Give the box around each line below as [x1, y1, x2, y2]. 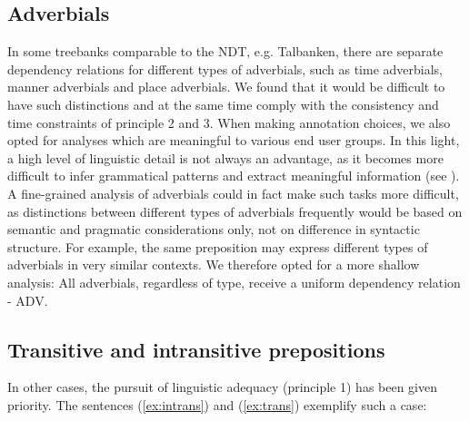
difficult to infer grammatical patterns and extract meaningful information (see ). [7, 166, 460, 185]
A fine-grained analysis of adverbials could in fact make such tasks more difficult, [7, 183, 459, 202]
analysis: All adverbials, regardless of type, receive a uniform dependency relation [7, 272, 461, 291]
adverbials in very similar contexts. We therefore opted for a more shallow [7, 255, 420, 274]
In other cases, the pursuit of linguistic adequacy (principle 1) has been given [7, 377, 438, 397]
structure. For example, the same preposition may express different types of [7, 237, 428, 256]
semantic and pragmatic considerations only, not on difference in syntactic [7, 220, 420, 239]
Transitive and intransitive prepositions [7, 335, 385, 363]
